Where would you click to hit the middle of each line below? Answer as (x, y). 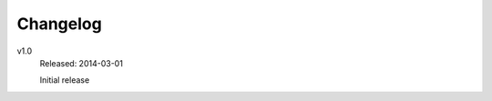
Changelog (59, 24)
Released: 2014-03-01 (81, 63)
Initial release (65, 80)
